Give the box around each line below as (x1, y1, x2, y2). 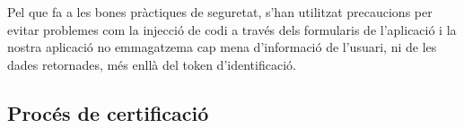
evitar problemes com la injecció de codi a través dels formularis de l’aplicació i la (7, 20, 457, 38)
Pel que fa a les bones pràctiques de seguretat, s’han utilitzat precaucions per (7, 3, 433, 21)
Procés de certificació (7, 98, 209, 126)
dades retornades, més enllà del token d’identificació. (7, 55, 296, 73)
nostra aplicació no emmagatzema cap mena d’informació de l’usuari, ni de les (7, 38, 437, 56)
